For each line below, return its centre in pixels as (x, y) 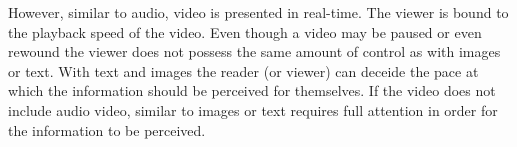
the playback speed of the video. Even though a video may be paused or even (245, 31)
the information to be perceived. (107, 129)
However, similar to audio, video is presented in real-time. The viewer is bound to (258, 12)
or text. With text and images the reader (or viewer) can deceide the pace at (243, 70)
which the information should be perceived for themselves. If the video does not (252, 90)
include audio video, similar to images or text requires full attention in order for (253, 109)
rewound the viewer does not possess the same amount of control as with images (254, 51)
